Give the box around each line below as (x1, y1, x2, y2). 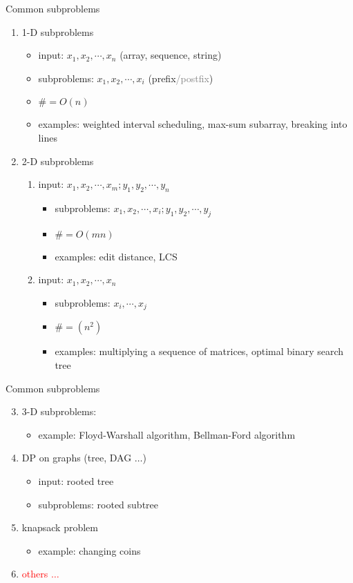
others (21, 566, 48, 581)
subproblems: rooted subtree (38, 497, 159, 511)
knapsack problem (21, 520, 98, 535)
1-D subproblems (21, 24, 94, 39)
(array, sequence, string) (120, 48, 222, 62)
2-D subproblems (21, 153, 94, 168)
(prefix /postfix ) (148, 70, 213, 85)
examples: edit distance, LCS (55, 249, 178, 263)
